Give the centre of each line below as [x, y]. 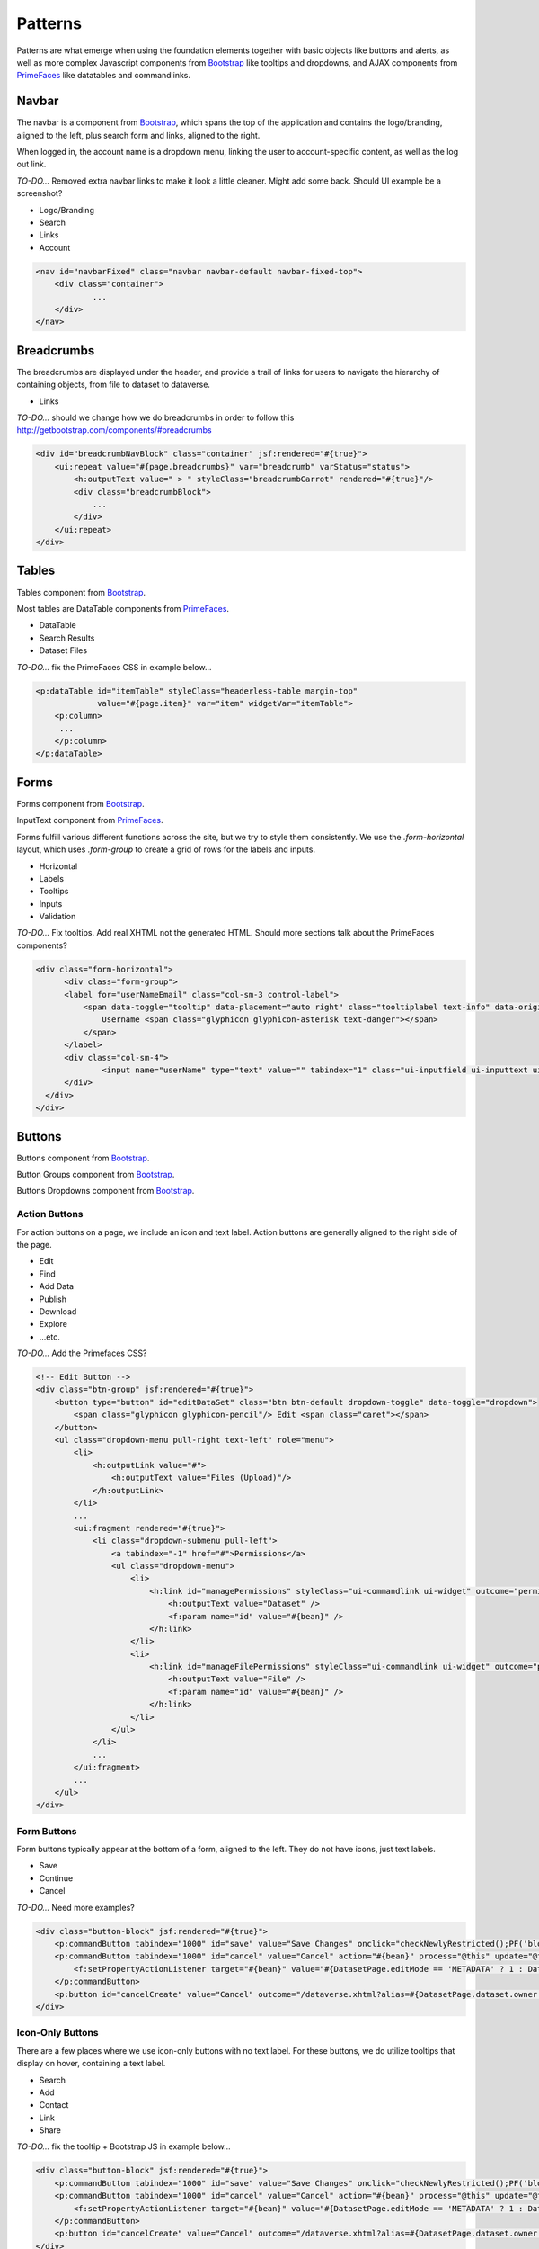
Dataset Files [63, 650]
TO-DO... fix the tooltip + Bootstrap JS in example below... [124, 2146]
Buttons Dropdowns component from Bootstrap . [106, 1191]
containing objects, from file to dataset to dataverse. [114, 385]
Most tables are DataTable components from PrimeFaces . [123, 608]
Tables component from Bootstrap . [81, 592]
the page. [35, 1244]
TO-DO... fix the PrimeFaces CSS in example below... [114, 667]
